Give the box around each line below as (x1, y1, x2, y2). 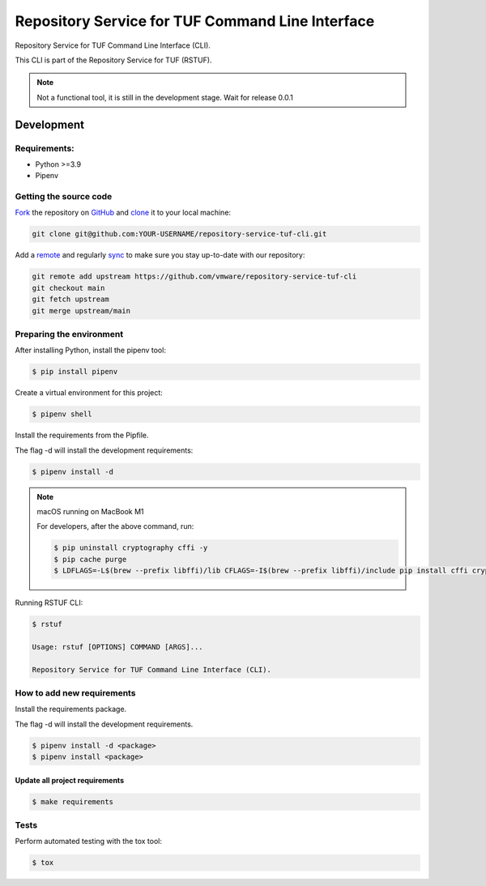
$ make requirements (32, 797, 113, 806)
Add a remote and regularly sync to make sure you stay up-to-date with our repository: (15, 250, 305, 260)
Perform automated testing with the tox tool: (15, 837, 162, 846)
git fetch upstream (32, 295, 109, 304)
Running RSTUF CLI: (15, 598, 83, 607)
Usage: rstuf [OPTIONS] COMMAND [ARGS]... (32, 642, 203, 651)
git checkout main (32, 283, 105, 292)
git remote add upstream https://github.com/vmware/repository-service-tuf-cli (32, 272, 357, 281)
